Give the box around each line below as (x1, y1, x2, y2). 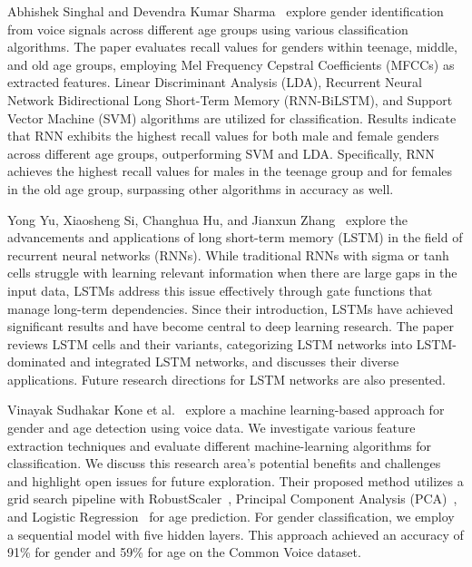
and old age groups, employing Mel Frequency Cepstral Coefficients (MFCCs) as (7, 54, 455, 73)
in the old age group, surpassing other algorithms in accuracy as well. (7, 179, 394, 198)
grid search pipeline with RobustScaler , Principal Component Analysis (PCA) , (7, 489, 457, 508)
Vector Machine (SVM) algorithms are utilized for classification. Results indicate (7, 108, 457, 127)
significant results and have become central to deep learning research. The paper (7, 317, 455, 336)
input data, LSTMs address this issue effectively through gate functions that (7, 280, 433, 299)
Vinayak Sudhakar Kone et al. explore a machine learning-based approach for (7, 400, 445, 419)
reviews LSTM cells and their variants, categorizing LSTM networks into (7, 334, 413, 353)
